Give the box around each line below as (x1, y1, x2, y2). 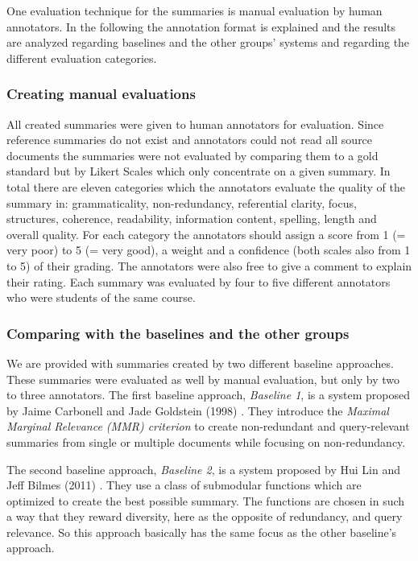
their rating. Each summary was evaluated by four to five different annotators (6, 273, 391, 290)
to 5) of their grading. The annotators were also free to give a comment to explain (6, 257, 412, 274)
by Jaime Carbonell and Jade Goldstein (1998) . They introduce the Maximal (6, 402, 389, 419)
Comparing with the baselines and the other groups (6, 323, 350, 343)
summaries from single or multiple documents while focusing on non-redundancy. (6, 433, 406, 450)
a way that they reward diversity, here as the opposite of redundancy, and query (6, 508, 403, 525)
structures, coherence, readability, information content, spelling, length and (6, 210, 377, 227)
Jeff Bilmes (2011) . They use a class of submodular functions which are (6, 476, 362, 493)
